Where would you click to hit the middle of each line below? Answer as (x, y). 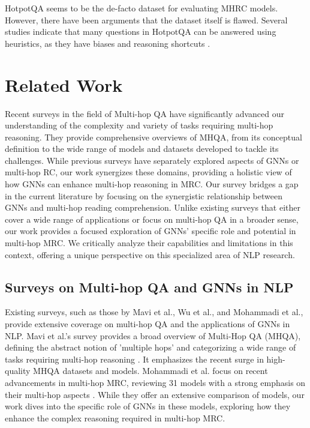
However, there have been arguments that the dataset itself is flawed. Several (146, 20)
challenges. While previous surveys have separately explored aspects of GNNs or (152, 160)
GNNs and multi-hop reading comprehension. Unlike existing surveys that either (153, 207)
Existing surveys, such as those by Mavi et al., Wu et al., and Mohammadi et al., (154, 312)
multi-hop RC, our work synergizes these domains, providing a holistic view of (148, 172)
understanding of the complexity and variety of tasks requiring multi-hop (139, 125)
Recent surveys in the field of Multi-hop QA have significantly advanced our (145, 113)
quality (18, 371)
